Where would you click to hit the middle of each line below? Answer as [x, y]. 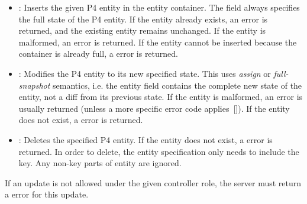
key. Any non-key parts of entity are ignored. [100, 163]
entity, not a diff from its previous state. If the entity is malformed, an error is [161, 97]
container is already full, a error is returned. [98, 54]
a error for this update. [47, 194]
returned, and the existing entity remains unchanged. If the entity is [142, 30]
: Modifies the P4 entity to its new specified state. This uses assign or [145, 73]
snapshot [34, 85]
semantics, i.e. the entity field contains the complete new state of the [177, 85]
